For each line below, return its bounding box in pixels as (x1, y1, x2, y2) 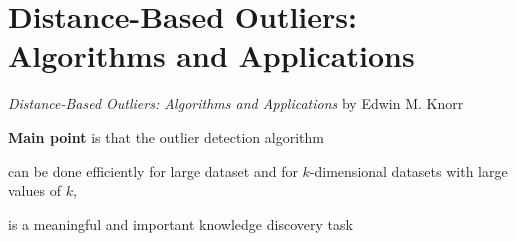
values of (8, 180, 61, 201)
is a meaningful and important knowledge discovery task (8, 213, 353, 234)
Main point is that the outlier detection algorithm (8, 126, 324, 147)
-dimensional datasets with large (309, 160, 508, 181)
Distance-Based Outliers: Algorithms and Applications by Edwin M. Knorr (8, 93, 464, 114)
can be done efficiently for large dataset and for (8, 160, 298, 181)
